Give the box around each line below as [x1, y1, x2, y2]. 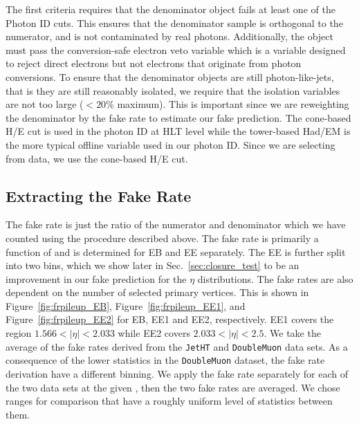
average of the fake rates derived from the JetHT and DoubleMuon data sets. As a [6, 339, 348, 353]
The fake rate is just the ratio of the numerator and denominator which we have [6, 217, 346, 232]
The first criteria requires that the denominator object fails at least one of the [6, 2, 335, 16]
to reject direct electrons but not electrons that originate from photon [6, 56, 302, 71]
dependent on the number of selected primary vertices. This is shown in [6, 285, 309, 299]
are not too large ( [6, 97, 84, 111]
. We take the [264, 326, 321, 340]
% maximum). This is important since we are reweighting [106, 97, 349, 111]
